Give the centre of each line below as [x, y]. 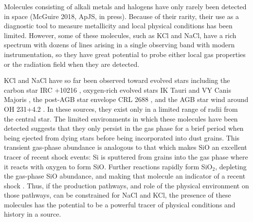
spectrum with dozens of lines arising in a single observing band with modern [119, 45]
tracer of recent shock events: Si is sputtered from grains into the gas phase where [126, 156]
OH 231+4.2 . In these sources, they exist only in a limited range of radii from [121, 109]
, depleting [231, 166]
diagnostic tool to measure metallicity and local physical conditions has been [118, 26]
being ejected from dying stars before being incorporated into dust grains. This [122, 137]
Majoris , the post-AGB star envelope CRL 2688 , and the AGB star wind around [126, 99]
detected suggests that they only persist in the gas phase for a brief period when [124, 128]
